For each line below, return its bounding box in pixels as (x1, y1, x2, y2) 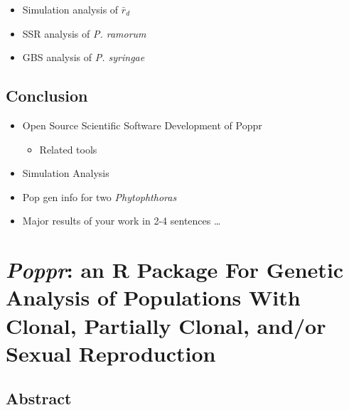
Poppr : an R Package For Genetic (6, 255, 344, 285)
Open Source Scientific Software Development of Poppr (22, 117, 262, 132)
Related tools (39, 141, 97, 156)
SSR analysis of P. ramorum (22, 26, 146, 41)
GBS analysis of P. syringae (22, 50, 145, 65)
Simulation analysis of (22, 2, 119, 16)
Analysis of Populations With (6, 283, 301, 312)
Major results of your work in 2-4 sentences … (22, 213, 221, 228)
